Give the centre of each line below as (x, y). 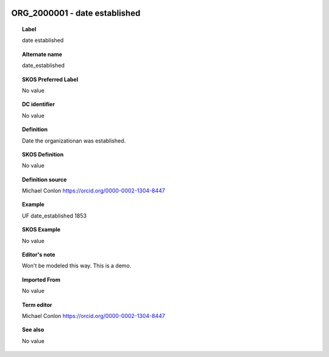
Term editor (37, 305)
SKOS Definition (43, 154)
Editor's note (39, 255)
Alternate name (42, 54)
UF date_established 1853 (55, 216)
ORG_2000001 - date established (76, 13)
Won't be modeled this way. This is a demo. (77, 266)
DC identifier (38, 104)
